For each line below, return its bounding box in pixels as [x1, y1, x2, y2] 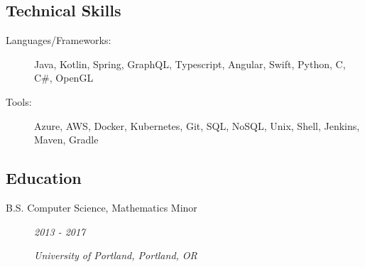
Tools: [6, 94, 32, 109]
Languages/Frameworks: [6, 33, 111, 48]
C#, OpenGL [34, 70, 94, 85]
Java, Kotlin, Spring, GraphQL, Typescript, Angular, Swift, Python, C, [34, 56, 346, 71]
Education [6, 167, 82, 189]
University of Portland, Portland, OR [34, 248, 197, 263]
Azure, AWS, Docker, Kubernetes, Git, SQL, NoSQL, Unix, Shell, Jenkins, [34, 118, 360, 133]
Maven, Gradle [34, 132, 99, 147]
